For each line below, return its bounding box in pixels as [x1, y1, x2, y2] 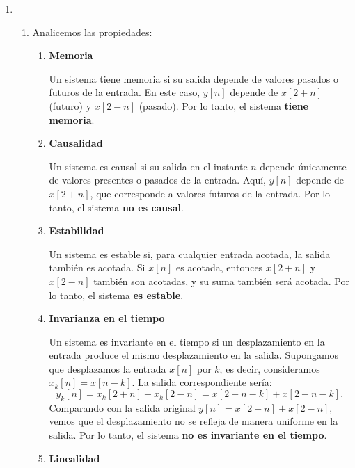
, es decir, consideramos [219, 361, 320, 376]
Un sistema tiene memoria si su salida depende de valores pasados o [49, 71, 338, 86]
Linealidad [49, 451, 100, 465]
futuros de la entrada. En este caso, [49, 85, 200, 99]
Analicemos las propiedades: [32, 24, 152, 39]
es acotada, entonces [175, 260, 263, 275]
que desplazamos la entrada [49, 361, 166, 376]
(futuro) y [49, 98, 92, 113]
